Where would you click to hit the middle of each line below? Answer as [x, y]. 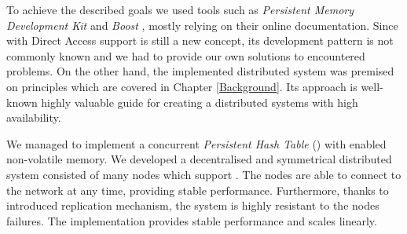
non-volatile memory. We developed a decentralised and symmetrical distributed [199, 159]
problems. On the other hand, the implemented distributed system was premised [200, 71]
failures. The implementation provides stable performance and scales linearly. [192, 220]
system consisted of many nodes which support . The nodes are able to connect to [204, 174]
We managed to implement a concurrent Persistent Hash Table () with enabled [196, 143]
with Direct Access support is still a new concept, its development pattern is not [200, 40]
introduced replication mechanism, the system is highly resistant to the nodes [193, 205]
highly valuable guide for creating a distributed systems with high [200, 102]
